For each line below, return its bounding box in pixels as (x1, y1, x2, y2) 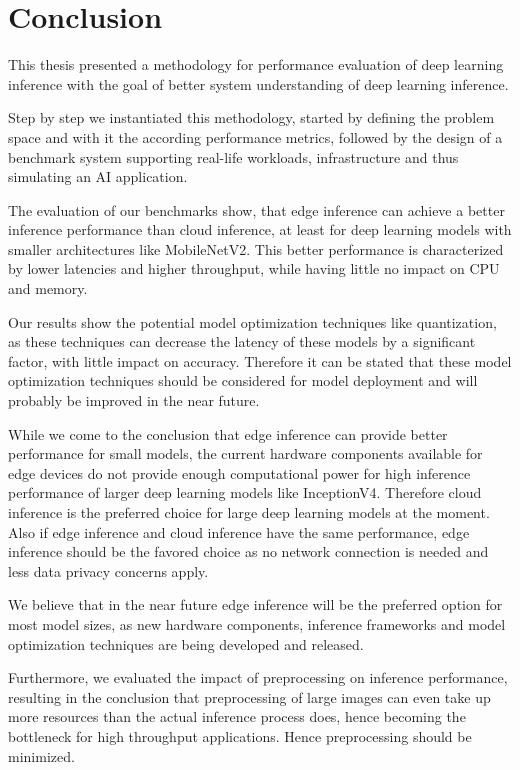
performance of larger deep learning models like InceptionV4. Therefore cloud (8, 482, 482, 503)
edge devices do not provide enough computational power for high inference (8, 462, 471, 483)
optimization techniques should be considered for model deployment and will (8, 370, 478, 391)
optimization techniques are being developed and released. (8, 633, 364, 654)
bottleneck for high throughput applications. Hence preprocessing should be (8, 725, 472, 746)
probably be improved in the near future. (8, 390, 260, 411)
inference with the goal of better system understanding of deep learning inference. (8, 73, 509, 94)
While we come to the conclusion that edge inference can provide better (8, 423, 448, 444)
